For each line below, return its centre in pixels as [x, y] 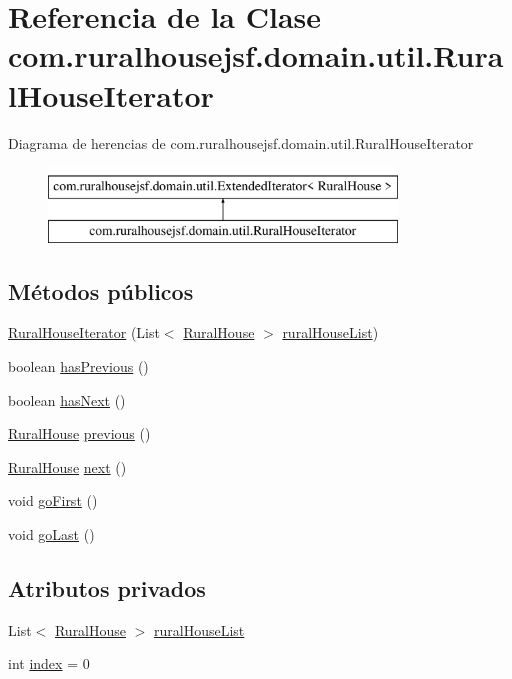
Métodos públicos [101, 290]
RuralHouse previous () [79, 433]
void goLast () [51, 534]
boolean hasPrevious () [78, 366]
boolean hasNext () [67, 399]
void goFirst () [53, 500]
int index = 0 [49, 663]
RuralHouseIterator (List [84, 332]
